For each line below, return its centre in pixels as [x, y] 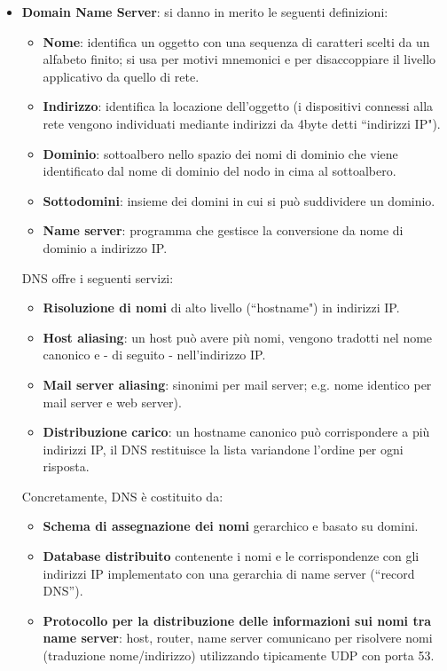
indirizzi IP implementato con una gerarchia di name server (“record [229, 573]
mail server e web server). [112, 402]
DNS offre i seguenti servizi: [98, 277]
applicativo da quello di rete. [121, 76]
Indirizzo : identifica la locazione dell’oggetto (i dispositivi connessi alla [238, 106]
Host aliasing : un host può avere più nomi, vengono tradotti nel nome [238, 337]
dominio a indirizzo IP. [105, 247]
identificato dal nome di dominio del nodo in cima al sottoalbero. [220, 171]
